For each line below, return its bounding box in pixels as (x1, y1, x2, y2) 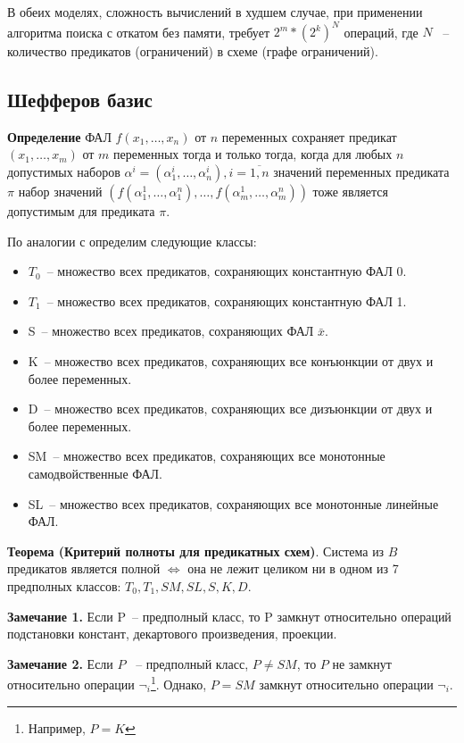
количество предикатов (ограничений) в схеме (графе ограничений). (7, 42, 378, 61)
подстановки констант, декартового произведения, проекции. (7, 624, 337, 643)
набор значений (18, 182, 103, 201)
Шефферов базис (7, 86, 153, 113)
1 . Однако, (150, 672, 207, 694)
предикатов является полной (7, 559, 161, 578)
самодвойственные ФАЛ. (28, 464, 162, 483)
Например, (28, 718, 86, 737)
